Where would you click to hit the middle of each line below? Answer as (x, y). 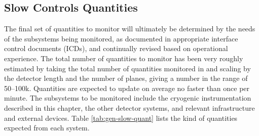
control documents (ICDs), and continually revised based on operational (116, 48)
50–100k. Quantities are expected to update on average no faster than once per (127, 88)
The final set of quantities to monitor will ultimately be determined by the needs (130, 29)
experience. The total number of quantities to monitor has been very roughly (124, 58)
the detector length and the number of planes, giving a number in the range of (126, 78)
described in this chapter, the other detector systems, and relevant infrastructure (129, 107)
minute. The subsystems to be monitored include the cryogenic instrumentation (128, 98)
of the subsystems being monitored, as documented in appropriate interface (121, 38)
